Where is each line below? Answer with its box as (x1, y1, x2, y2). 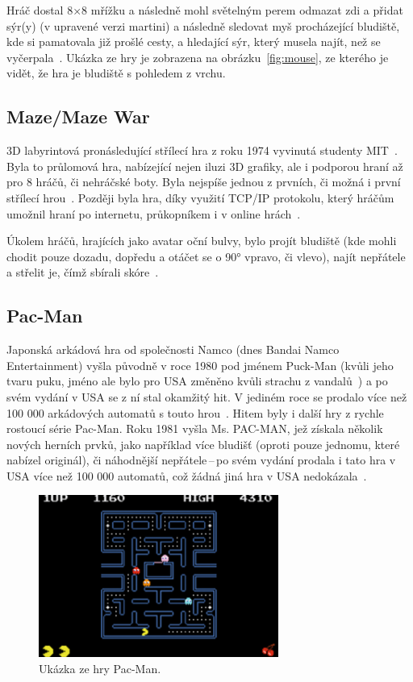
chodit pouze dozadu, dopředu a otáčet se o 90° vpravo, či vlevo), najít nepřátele (6, 247, 406, 264)
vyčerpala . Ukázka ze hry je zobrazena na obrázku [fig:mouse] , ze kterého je (6, 48, 389, 65)
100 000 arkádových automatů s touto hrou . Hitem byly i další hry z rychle (6, 404, 384, 421)
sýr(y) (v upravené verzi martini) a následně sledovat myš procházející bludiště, (6, 17, 400, 34)
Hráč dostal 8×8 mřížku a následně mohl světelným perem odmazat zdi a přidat (6, 2, 403, 18)
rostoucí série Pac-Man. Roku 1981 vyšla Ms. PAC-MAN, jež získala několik (6, 420, 383, 437)
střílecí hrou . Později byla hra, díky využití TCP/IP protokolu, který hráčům (6, 189, 394, 206)
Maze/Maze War (6, 104, 150, 129)
